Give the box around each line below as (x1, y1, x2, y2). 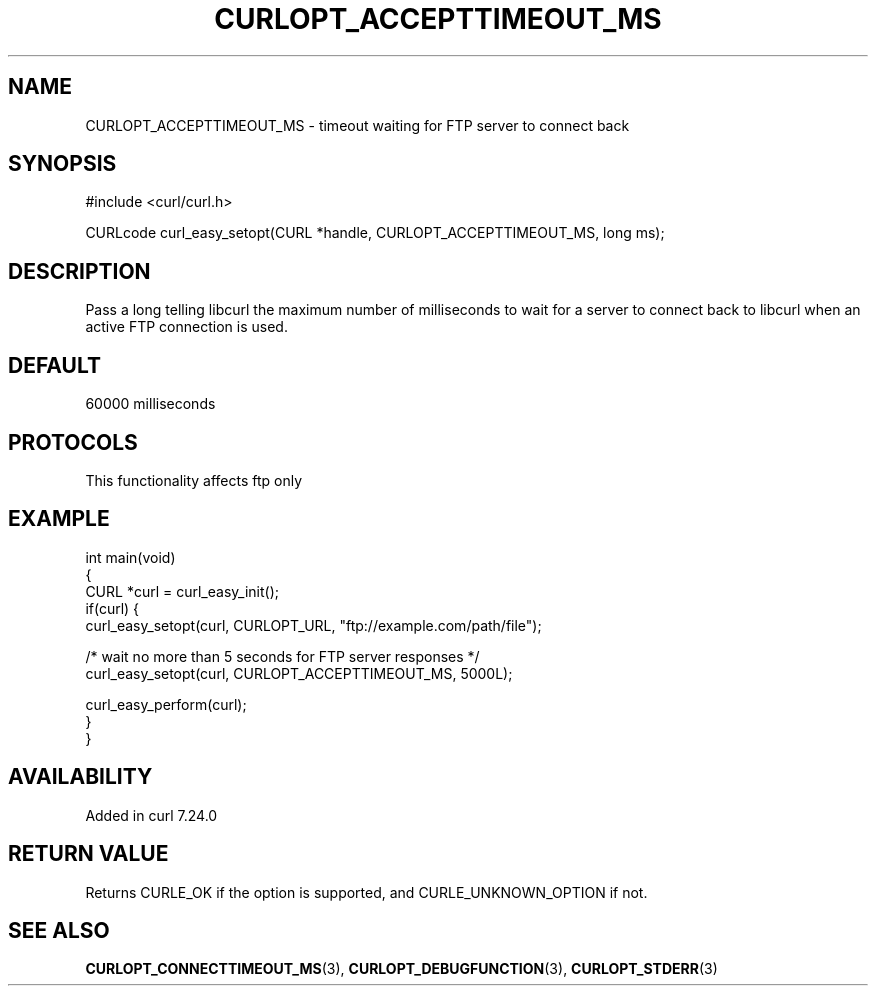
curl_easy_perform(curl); (85, 695, 247, 713)
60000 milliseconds (85, 395, 216, 413)
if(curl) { (85, 599, 140, 617)
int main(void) (85, 548, 176, 566)
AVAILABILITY (8, 764, 153, 790)
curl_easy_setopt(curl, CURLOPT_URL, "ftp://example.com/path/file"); (85, 616, 542, 634)
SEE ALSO (8, 917, 110, 943)
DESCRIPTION (8, 258, 151, 284)
